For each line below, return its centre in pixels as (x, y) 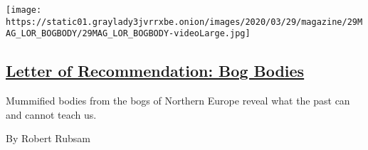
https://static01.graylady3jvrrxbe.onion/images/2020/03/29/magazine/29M (184, 22)
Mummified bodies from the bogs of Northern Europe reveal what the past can (178, 101)
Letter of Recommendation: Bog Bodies (155, 71)
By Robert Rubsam (48, 138)
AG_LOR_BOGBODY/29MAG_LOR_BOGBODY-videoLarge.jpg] (128, 34)
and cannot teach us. (51, 114)
